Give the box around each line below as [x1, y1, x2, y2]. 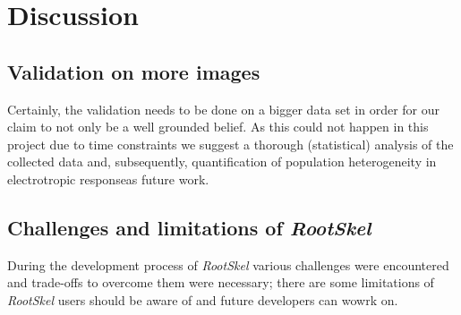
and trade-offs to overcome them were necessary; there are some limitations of [7, 273, 434, 292]
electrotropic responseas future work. [7, 169, 209, 188]
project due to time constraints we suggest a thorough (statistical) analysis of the [7, 134, 454, 153]
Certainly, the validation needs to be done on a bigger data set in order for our [7, 99, 440, 118]
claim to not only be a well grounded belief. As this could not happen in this [7, 117, 429, 136]
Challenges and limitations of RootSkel [7, 213, 371, 241]
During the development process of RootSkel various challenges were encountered [7, 255, 449, 274]
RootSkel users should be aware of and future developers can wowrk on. [7, 290, 398, 309]
